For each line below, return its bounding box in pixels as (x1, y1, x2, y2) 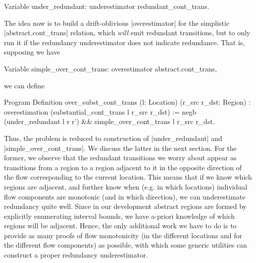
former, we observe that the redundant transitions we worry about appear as (4, 152, 237, 163)
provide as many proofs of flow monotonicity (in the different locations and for (4, 230, 243, 240)
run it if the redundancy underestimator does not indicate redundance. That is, (4, 37, 245, 47)
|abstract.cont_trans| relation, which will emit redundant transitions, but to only (4, 27, 251, 38)
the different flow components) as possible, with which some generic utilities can (4, 240, 247, 250)
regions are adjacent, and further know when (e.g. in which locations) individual (4, 181, 248, 192)
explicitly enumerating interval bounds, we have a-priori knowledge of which (4, 210, 235, 221)
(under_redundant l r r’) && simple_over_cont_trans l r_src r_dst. (4, 116, 215, 127)
